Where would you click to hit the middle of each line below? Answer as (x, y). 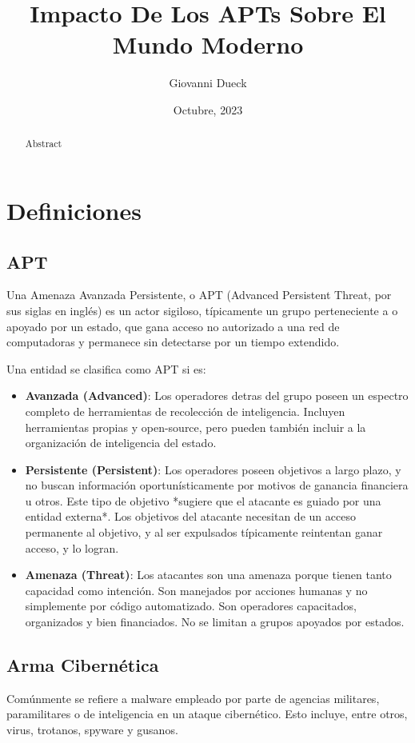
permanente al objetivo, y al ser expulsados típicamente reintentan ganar (204, 532)
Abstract (44, 144)
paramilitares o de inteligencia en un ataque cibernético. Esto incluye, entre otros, (207, 714)
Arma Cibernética (83, 665)
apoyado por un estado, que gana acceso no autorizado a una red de (173, 326)
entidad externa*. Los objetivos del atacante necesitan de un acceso (190, 516)
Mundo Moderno (208, 44)
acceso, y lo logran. (72, 547)
